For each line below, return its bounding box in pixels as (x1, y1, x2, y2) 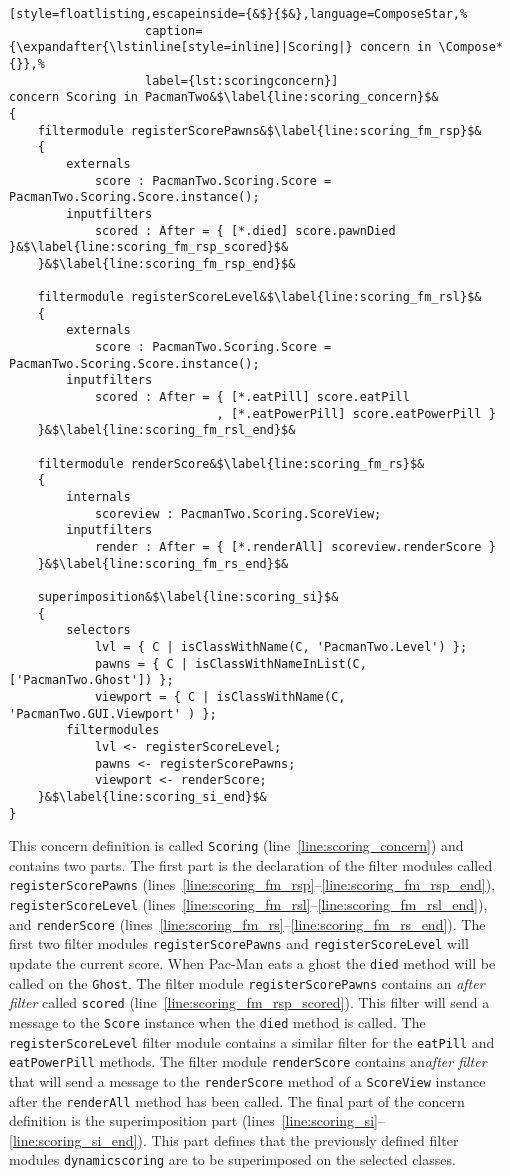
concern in (359, 40, 432, 55)
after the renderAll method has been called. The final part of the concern (9, 1090, 465, 1111)
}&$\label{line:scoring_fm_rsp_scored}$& (9, 240, 289, 255)
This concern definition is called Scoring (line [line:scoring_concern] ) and (9, 835, 464, 856)
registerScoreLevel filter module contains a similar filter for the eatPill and (9, 1031, 495, 1052)
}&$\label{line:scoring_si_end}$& (37, 789, 267, 804)
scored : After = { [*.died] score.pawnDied (94, 223, 396, 238)
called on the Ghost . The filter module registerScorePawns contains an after (9, 972, 485, 993)
